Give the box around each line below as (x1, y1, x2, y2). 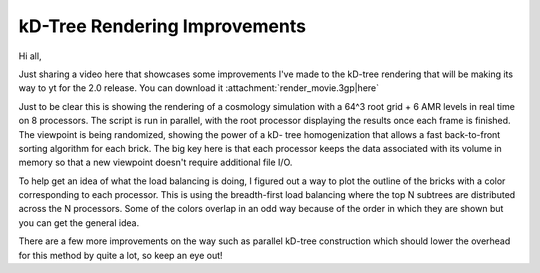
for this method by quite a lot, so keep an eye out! (18, 249, 224, 261)
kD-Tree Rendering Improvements (18, 15, 307, 37)
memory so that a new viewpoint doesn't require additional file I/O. (18, 156, 293, 169)
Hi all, (18, 50, 42, 62)
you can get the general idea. (18, 216, 140, 229)
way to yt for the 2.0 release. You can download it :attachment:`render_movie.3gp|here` (18, 82, 380, 94)
